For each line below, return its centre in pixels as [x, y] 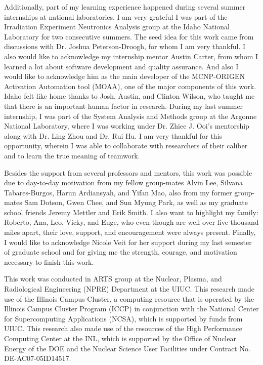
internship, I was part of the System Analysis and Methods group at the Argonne [130, 116]
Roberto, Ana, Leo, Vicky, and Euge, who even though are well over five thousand [131, 222]
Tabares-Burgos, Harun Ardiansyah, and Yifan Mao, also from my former [118, 192]
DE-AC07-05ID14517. [38, 358]
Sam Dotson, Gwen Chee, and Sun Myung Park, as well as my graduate [136, 202]
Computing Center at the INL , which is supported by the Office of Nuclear [120, 338]
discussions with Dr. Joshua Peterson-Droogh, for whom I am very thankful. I [125, 46]
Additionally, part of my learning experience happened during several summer [125, 7]
